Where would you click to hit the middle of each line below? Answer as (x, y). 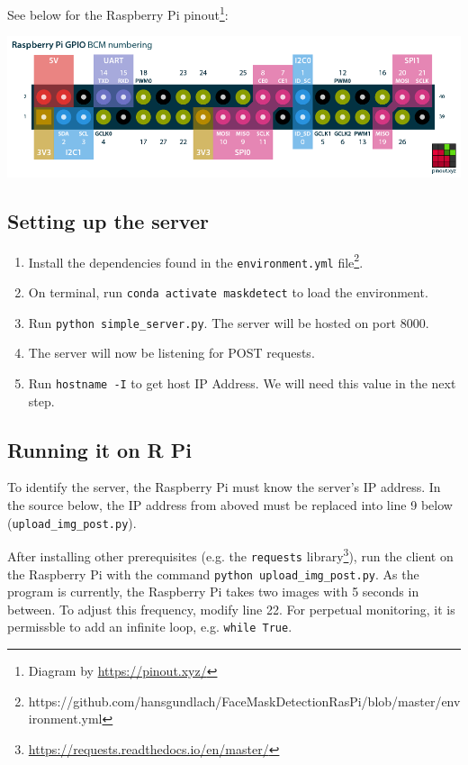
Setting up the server (108, 220)
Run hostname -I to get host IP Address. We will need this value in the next (242, 383)
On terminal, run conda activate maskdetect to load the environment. (228, 292)
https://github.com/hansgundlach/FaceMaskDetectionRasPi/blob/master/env (244, 701)
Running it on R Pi (99, 449)
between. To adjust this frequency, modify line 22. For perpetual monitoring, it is (231, 609)
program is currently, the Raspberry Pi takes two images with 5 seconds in (213, 592)
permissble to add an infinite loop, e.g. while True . (150, 627)
